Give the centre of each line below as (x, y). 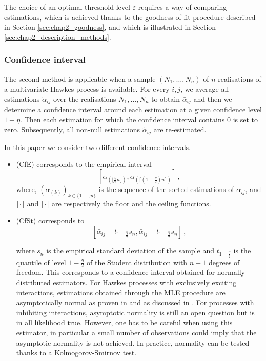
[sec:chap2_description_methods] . (58, 37)
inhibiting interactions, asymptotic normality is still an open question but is (135, 312)
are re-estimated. (180, 129)
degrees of (224, 262)
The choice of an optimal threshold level (67, 7)
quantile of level (41, 262)
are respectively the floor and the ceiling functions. (131, 203)
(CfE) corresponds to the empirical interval (84, 164)
